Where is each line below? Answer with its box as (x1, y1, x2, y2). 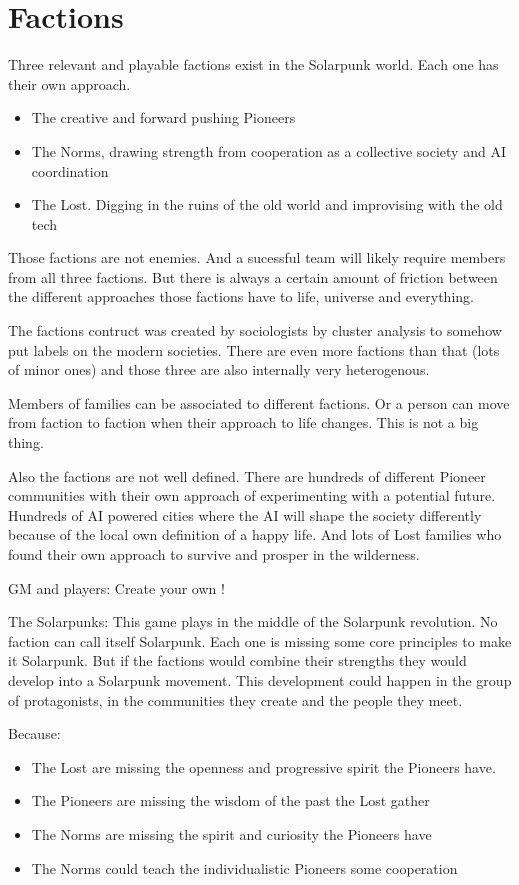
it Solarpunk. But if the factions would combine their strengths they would (8, 650, 467, 671)
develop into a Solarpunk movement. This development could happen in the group (8, 669, 512, 690)
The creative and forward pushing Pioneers (31, 107, 296, 128)
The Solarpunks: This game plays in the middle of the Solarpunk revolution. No (8, 611, 498, 632)
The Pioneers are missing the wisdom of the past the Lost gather (31, 790, 430, 811)
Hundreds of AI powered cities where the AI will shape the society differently (8, 504, 482, 525)
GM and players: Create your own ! (8, 577, 225, 598)
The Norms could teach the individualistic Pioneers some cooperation (31, 857, 458, 878)
